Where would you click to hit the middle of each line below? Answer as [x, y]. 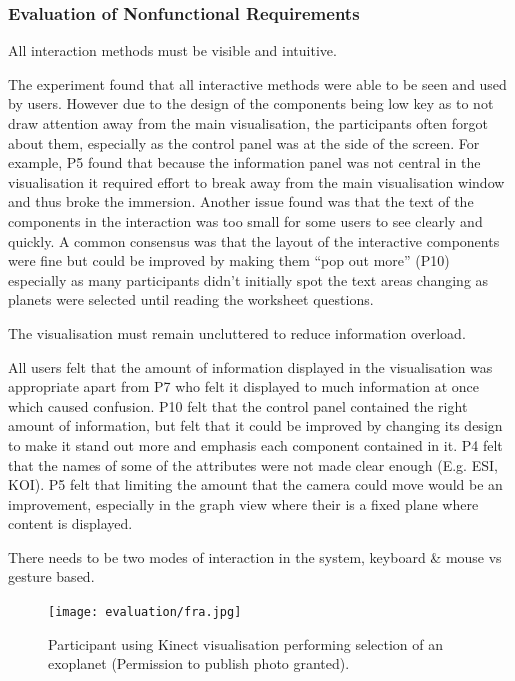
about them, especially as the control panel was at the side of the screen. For [244, 142]
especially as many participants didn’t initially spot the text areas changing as [248, 279]
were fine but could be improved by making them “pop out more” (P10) [229, 260]
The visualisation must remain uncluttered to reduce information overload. [237, 332]
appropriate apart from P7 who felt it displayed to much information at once [244, 386]
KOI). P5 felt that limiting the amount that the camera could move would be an [255, 484]
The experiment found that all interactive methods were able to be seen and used [257, 83]
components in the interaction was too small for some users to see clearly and [245, 220]
